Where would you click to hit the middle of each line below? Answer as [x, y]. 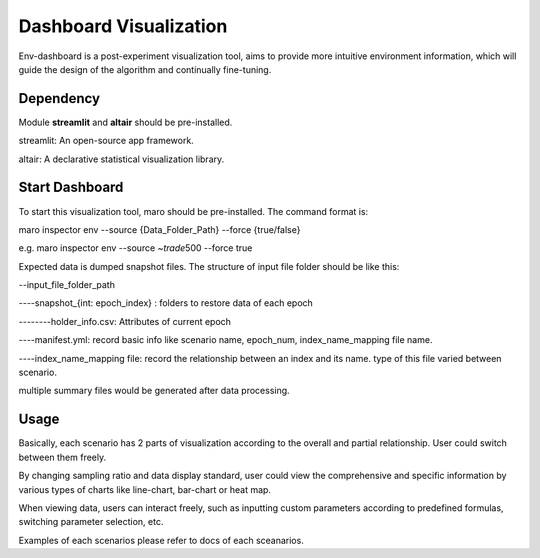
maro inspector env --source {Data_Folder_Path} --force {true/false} [159, 229]
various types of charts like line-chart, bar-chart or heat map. [145, 489]
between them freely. [62, 457]
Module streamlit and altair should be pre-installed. [125, 122]
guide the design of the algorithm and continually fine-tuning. [145, 69]
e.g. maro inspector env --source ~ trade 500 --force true [135, 248]
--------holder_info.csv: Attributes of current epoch [125, 321]
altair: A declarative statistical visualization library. [121, 159]
